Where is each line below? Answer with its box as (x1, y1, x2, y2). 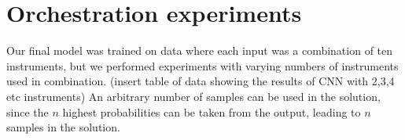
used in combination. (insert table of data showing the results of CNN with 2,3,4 (6, 73, 395, 89)
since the (6, 103, 49, 120)
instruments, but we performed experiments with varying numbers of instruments (6, 57, 399, 74)
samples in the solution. (6, 119, 120, 135)
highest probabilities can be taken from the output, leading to (62, 103, 361, 120)
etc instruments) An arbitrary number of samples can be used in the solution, (6, 88, 381, 104)
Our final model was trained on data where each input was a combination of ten (6, 42, 393, 59)
